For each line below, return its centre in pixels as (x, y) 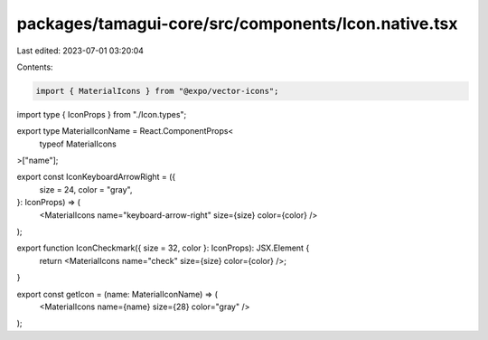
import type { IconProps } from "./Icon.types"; (102, 114)
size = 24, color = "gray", (86, 189)
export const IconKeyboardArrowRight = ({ (96, 177)
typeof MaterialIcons (78, 144)
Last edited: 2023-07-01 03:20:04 (80, 51)
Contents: (35, 67)
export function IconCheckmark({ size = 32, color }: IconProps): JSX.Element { (163, 248)
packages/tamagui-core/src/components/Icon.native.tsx (237, 24)
